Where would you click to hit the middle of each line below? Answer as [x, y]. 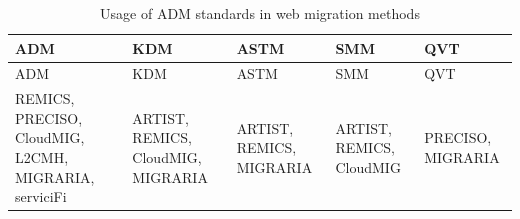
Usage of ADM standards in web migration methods [260, 13]
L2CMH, [42, 157]
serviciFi [41, 196]
